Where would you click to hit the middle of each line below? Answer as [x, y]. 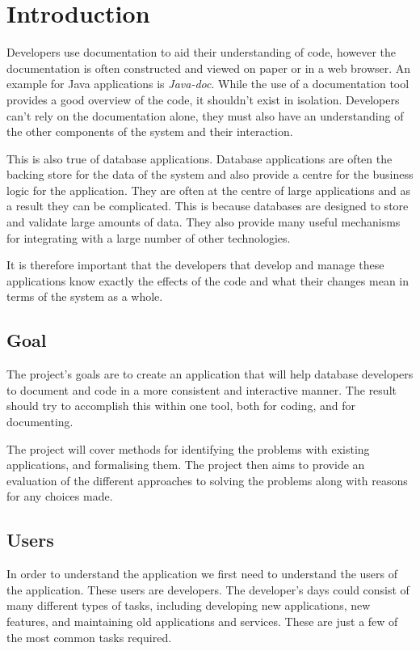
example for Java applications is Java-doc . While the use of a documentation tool [208, 84]
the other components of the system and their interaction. [150, 131]
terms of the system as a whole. [85, 296]
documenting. [40, 422]
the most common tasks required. [89, 637]
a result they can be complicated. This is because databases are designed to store [208, 206]
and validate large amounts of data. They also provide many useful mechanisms [204, 222]
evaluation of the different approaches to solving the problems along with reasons [207, 480]
